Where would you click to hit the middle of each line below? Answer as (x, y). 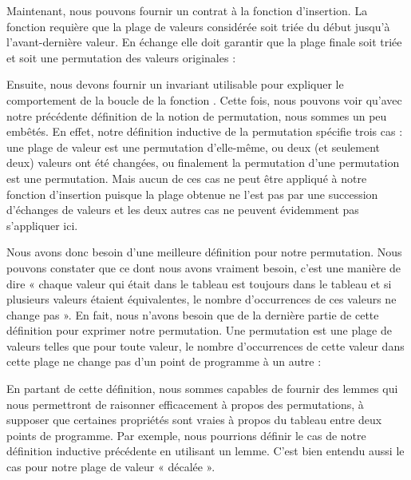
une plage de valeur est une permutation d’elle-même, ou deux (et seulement (194, 147)
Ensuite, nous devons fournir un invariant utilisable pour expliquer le (175, 84)
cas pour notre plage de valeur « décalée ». (111, 467)
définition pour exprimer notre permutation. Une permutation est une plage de (199, 330)
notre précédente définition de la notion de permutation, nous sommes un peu (197, 115)
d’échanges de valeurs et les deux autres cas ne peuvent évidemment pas (183, 210)
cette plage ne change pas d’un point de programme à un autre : (164, 361)
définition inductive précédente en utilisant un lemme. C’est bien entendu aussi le (205, 451)
